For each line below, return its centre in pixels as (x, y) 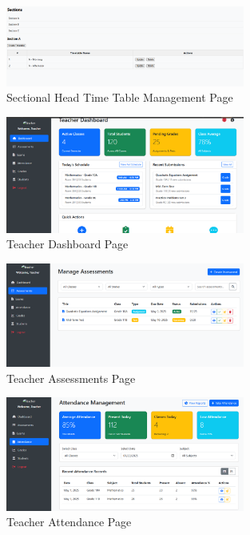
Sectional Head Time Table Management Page (120, 97)
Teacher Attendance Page (69, 522)
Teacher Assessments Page (71, 378)
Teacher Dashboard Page (67, 244)
